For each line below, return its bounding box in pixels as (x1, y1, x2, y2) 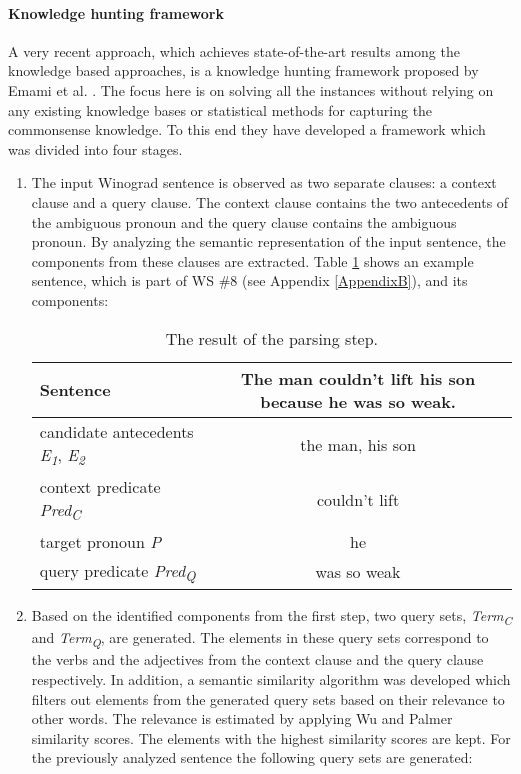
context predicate (39, 474, 161, 498)
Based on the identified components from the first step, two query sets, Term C (31, 605, 512, 628)
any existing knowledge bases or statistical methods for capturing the (8, 99, 433, 120)
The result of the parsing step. (165, 326, 379, 350)
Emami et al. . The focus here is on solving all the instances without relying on (8, 79, 494, 100)
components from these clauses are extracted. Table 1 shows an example (31, 250, 474, 271)
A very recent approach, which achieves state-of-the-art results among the (8, 40, 460, 61)
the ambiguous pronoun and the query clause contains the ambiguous (31, 211, 457, 232)
